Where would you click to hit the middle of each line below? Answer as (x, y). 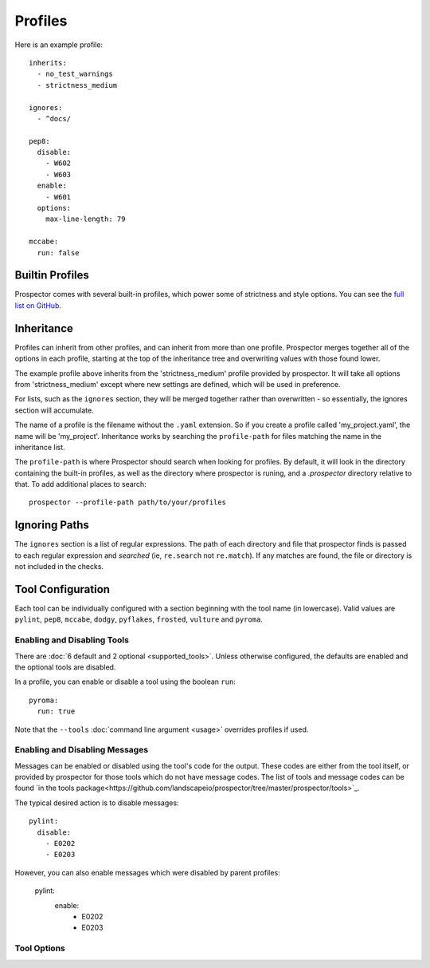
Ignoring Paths (52, 525)
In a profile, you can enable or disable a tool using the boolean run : (125, 682)
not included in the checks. (59, 567)
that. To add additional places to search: (80, 484)
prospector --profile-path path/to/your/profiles (128, 502)
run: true (56, 711)
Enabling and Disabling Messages (82, 750)
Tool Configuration (63, 589)
